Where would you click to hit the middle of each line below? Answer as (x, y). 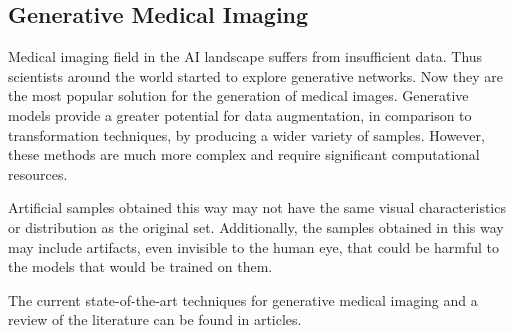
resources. (38, 173)
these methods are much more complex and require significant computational (244, 154)
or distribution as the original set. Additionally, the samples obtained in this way (256, 226)
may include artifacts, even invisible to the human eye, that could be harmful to (254, 246)
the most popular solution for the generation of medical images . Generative (238, 95)
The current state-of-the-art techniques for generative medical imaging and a (243, 299)
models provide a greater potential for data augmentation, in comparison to (240, 114)
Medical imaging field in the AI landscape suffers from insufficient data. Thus (245, 56)
